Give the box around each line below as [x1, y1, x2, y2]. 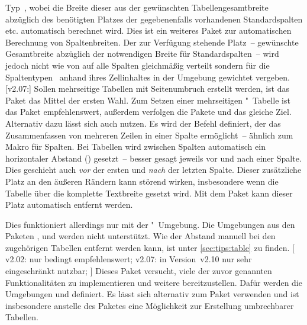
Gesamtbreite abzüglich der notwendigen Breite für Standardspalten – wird [5, 47, 279, 60]
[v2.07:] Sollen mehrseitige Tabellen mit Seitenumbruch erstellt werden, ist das [5, 82, 289, 95]
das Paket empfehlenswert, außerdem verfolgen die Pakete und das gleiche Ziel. [5, 105, 292, 118]
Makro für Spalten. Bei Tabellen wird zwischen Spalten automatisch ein [5, 140, 266, 153]
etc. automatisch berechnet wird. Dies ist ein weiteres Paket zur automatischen [5, 24, 292, 37]
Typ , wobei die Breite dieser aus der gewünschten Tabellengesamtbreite [5, 1, 269, 13]
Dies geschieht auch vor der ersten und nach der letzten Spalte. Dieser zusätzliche [5, 163, 302, 176]
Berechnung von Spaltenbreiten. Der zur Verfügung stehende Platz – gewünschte [5, 36, 299, 48]
